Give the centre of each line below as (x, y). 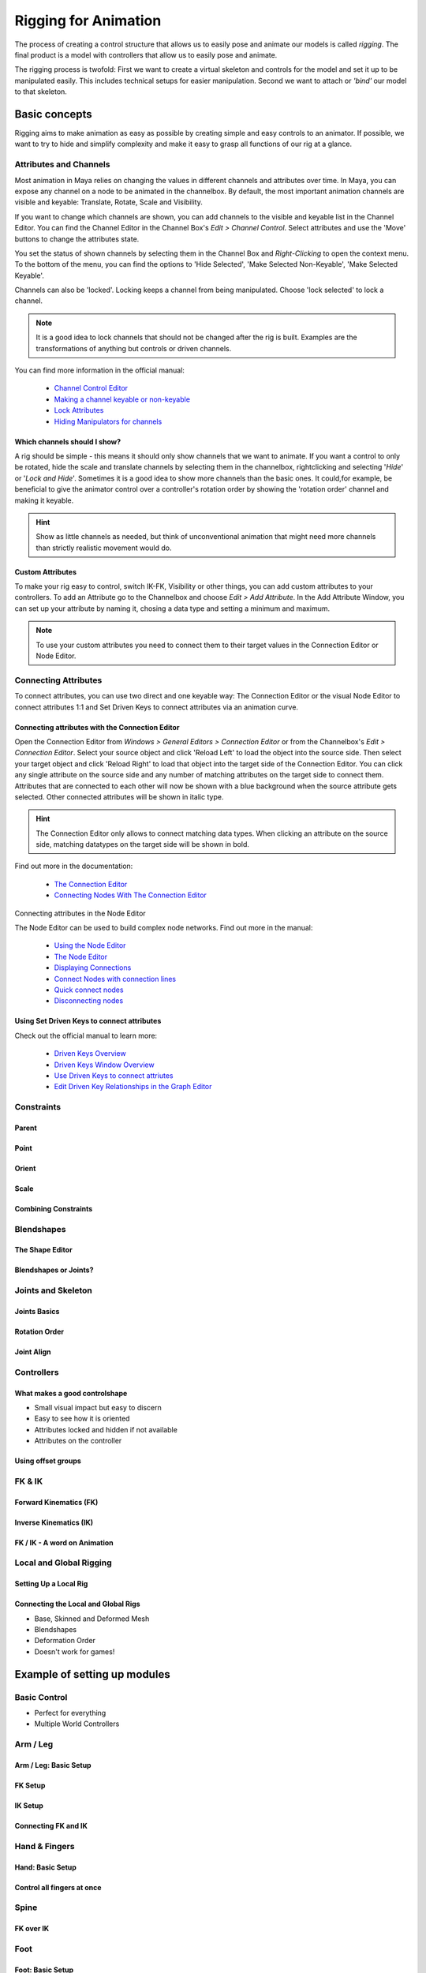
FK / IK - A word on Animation (64, 1542)
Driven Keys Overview (90, 1054)
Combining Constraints (54, 1208)
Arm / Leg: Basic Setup (53, 1765)
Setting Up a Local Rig (51, 1584)
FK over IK (32, 1929)
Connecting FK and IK (51, 1825)
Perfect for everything (70, 1713)
